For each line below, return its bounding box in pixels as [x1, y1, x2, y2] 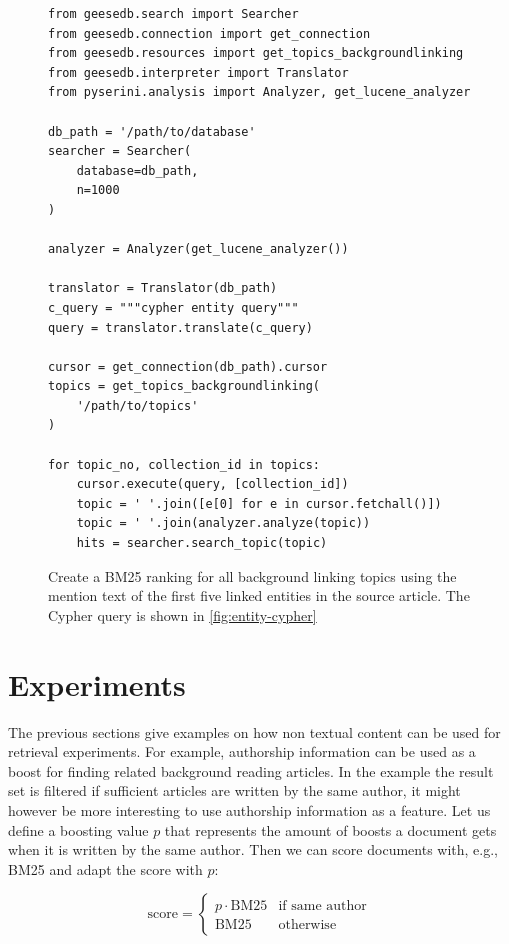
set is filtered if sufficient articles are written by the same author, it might [8, 780, 461, 801]
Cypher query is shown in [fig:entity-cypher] [48, 604, 317, 625]
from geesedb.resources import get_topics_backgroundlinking [48, 46, 464, 61]
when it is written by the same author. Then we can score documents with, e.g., [8, 839, 498, 860]
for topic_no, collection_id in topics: [48, 457, 321, 472]
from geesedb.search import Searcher [48, 7, 299, 21]
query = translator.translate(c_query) [48, 320, 313, 335]
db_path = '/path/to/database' [48, 124, 256, 139]
